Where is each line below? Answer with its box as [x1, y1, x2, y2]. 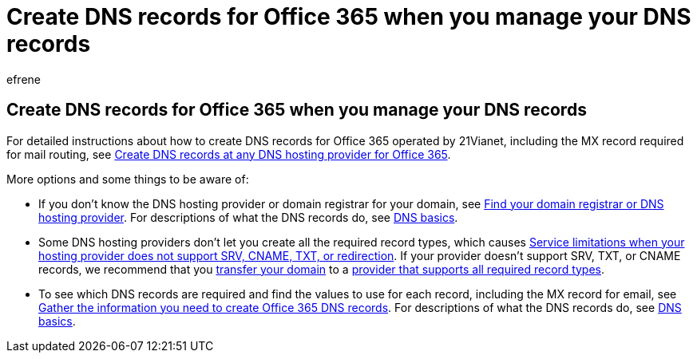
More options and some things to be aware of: [6, 172, 249, 186]
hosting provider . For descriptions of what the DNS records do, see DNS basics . [38, 210, 458, 224]
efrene [6, 72, 41, 86]
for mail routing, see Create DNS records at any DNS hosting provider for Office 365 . [6, 147, 451, 161]
